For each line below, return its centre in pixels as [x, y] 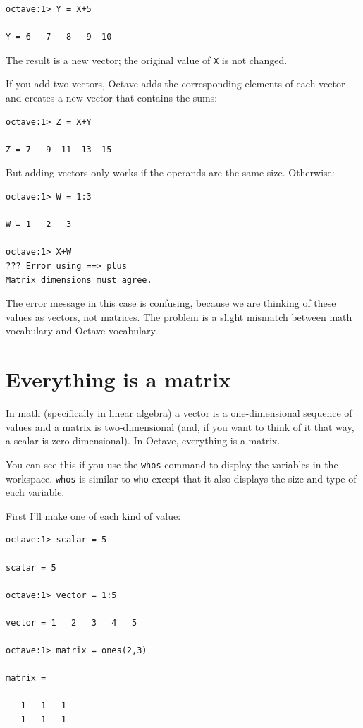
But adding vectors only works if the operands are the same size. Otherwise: [170, 172]
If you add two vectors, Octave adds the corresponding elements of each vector [176, 84]
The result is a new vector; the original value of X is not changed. [147, 60]
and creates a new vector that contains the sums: [112, 98]
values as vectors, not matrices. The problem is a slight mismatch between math [179, 316]
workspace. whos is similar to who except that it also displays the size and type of [181, 478]
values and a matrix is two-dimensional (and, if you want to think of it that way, [180, 426]
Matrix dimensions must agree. [79, 280]
